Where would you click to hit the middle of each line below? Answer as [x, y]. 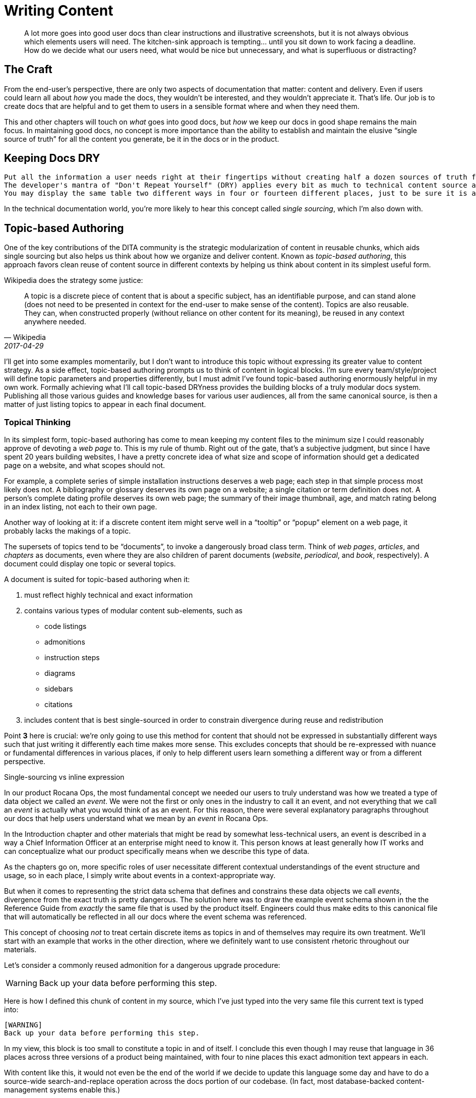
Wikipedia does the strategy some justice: [74, 280]
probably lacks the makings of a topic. [68, 531]
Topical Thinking [38, 422]
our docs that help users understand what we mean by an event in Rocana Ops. [136, 819]
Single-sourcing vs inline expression [64, 777]
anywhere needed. [55, 322]
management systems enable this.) [62, 1090]
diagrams [60, 673]
